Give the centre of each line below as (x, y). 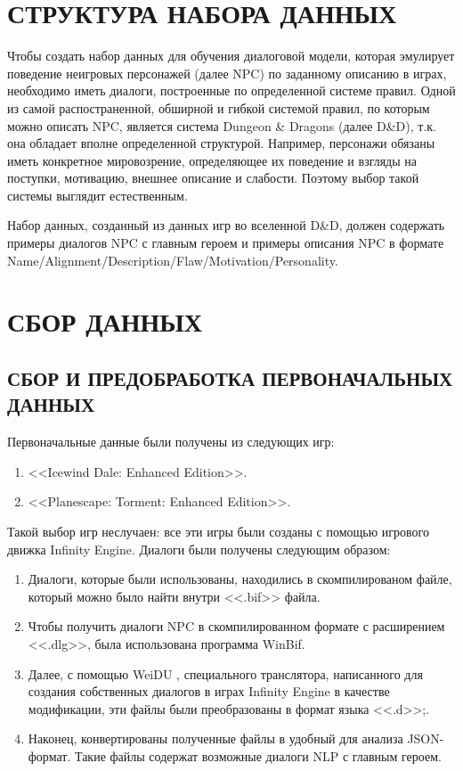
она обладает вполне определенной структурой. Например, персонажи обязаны (221, 143)
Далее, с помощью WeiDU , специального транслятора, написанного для (225, 673)
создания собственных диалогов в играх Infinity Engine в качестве (209, 691)
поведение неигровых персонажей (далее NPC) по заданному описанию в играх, (227, 73)
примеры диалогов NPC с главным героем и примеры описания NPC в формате (226, 243)
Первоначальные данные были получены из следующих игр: (171, 442)
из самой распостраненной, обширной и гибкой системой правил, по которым (219, 107)
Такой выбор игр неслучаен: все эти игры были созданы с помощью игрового (218, 531)
